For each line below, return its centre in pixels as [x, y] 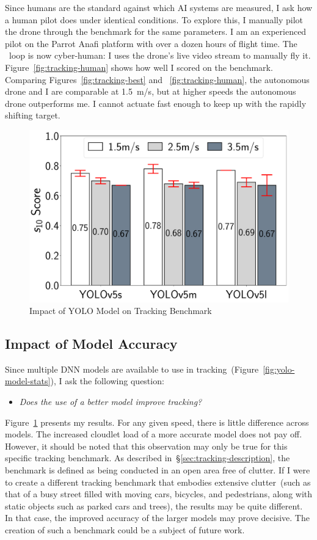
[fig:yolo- [279, 369]
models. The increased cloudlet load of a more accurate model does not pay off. [154, 434]
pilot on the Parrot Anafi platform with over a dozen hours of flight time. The [151, 43]
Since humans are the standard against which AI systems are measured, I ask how [159, 7]
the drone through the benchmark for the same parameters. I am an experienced [156, 31]
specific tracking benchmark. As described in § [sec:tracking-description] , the [148, 458]
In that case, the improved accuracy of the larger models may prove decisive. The [157, 518]
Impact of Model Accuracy [91, 344]
